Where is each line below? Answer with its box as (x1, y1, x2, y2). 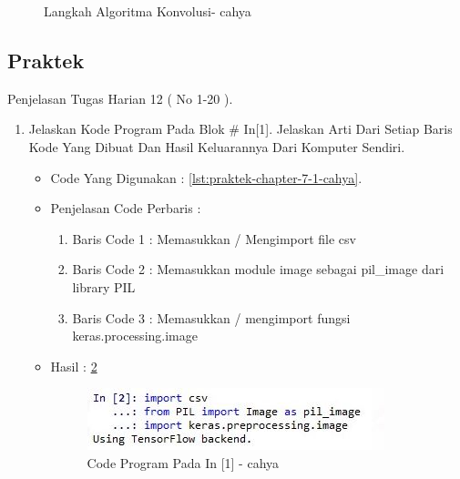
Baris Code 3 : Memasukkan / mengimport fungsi (72, 308, 351, 327)
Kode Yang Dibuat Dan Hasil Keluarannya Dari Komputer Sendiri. (28, 137, 405, 156)
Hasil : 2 (50, 356, 97, 375)
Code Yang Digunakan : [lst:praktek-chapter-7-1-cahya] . (50, 168, 363, 187)
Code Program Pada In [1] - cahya (87, 453, 280, 472)
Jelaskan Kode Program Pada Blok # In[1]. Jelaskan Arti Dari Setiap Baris (28, 119, 453, 138)
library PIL (72, 277, 136, 296)
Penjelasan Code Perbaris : (50, 199, 201, 218)
